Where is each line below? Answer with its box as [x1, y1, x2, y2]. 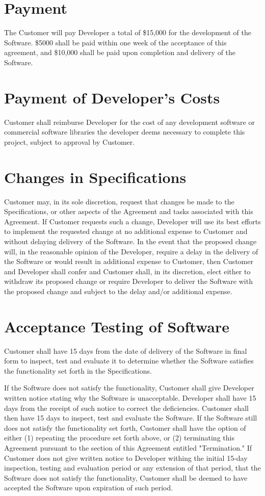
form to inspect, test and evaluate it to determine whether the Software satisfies [4, 355, 254, 366]
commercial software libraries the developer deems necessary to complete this [4, 126, 245, 137]
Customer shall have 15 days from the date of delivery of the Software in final [4, 345, 247, 356]
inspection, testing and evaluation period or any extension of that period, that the [4, 462, 261, 473]
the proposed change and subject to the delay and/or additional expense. [4, 285, 232, 296]
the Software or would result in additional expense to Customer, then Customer [4, 256, 253, 267]
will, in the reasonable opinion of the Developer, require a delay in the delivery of [4, 246, 258, 256]
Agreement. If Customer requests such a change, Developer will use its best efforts [4, 216, 261, 226]
